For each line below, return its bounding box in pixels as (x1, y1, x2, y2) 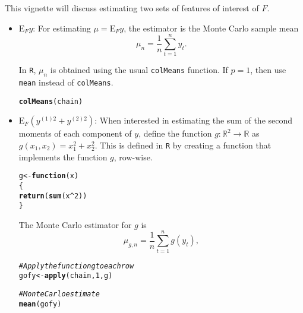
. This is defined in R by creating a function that (94, 139, 272, 151)
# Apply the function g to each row (18, 261, 134, 270)
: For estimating (33, 21, 91, 34)
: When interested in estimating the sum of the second (94, 114, 293, 127)
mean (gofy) (18, 299, 62, 308)
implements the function (18, 150, 108, 163)
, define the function (138, 127, 212, 140)
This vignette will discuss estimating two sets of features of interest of (5, 2, 259, 14)
